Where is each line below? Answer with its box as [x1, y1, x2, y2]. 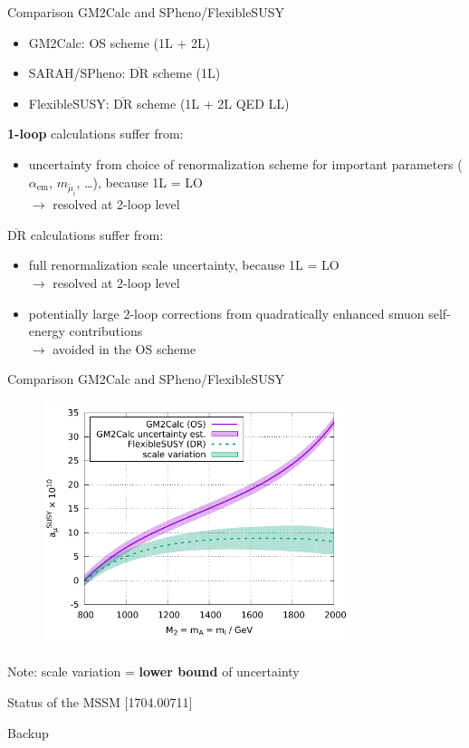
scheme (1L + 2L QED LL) [137, 93, 290, 112]
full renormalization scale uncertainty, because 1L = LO [28, 255, 340, 274]
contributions [69, 321, 143, 340]
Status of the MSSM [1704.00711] [7, 692, 193, 711]
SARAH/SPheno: [28, 63, 126, 82]
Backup [7, 723, 49, 742]
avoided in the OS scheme [53, 339, 196, 358]
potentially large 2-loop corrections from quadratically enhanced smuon [28, 303, 425, 322]
